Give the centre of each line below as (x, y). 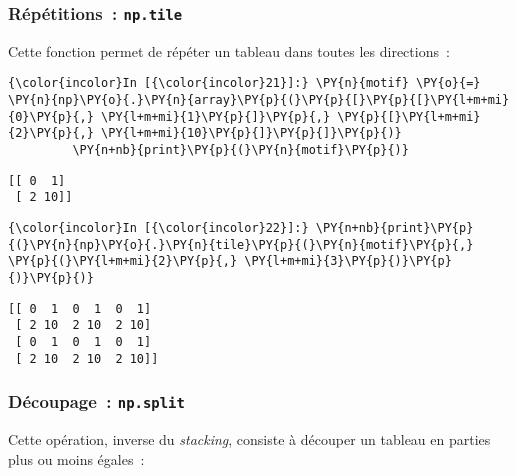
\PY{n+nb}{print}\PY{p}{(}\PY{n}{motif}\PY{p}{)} (240, 150)
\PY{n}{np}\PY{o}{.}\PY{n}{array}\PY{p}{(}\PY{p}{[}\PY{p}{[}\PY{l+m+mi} (259, 100)
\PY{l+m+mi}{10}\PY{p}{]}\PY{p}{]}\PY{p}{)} (251, 133)
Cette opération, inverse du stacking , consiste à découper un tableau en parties (249, 439)
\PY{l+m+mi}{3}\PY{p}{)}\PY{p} (348, 261)
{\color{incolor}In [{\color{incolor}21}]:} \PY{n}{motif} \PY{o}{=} (244, 83)
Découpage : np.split (96, 401)
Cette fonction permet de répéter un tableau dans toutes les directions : (229, 50)
